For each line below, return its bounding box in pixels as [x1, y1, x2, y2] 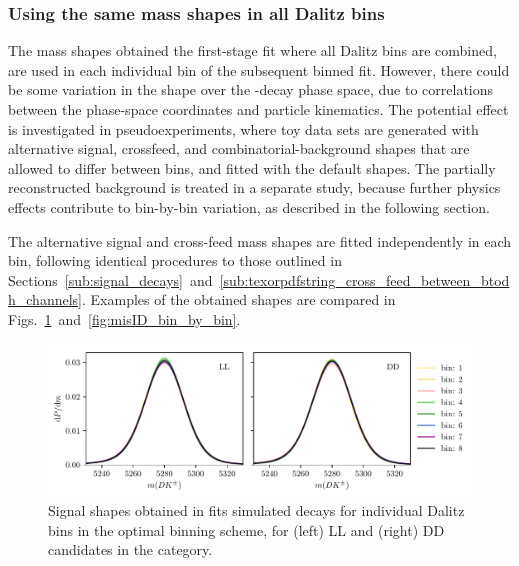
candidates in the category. [48, 539, 213, 560]
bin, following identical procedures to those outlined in [8, 250, 342, 271]
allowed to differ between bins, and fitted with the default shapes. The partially [8, 157, 496, 178]
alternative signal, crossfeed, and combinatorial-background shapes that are [8, 138, 470, 159]
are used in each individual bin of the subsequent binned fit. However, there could [8, 59, 510, 80]
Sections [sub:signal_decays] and [8, 269, 213, 290]
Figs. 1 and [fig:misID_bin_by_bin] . [8, 308, 241, 329]
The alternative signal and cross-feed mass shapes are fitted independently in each [8, 230, 512, 251]
